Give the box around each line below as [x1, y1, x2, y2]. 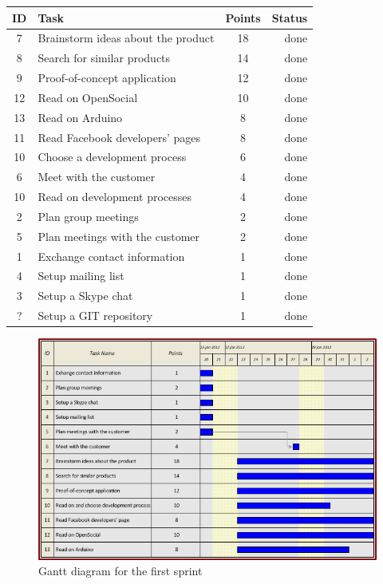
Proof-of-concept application [38, 69, 176, 86]
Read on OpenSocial [38, 89, 138, 105]
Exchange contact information [38, 247, 185, 264]
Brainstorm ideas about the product [38, 30, 215, 46]
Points [225, 9, 261, 26]
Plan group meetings [38, 207, 139, 224]
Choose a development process [38, 148, 187, 165]
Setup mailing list [38, 267, 124, 284]
